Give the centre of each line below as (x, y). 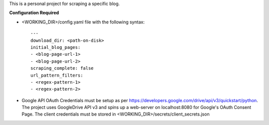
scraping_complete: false (62, 68)
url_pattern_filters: (57, 75)
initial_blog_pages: (56, 47)
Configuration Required (34, 13)
